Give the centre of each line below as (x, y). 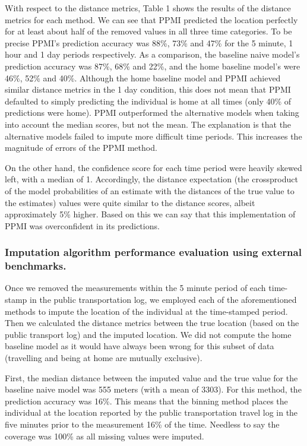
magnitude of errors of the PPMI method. (81, 148)
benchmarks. (36, 266)
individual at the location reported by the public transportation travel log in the (151, 412)
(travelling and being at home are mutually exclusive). (104, 357)
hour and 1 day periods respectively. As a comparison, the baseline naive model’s (152, 54)
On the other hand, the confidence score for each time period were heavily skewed (153, 167)
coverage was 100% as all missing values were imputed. (105, 436)
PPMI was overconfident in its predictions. (82, 225)
